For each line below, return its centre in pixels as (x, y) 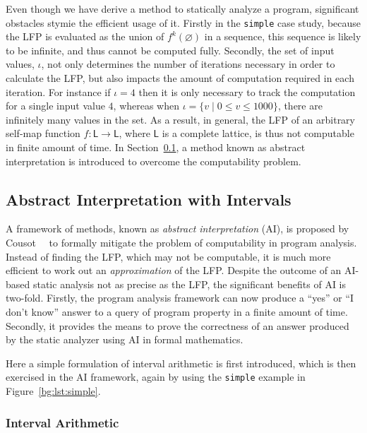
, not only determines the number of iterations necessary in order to (188, 64)
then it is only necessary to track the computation (247, 91)
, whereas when (146, 106)
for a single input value (55, 106)
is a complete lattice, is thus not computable (258, 133)
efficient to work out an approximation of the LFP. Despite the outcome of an (174, 270)
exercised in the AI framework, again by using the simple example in (156, 377)
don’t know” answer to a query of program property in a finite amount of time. (177, 311)
